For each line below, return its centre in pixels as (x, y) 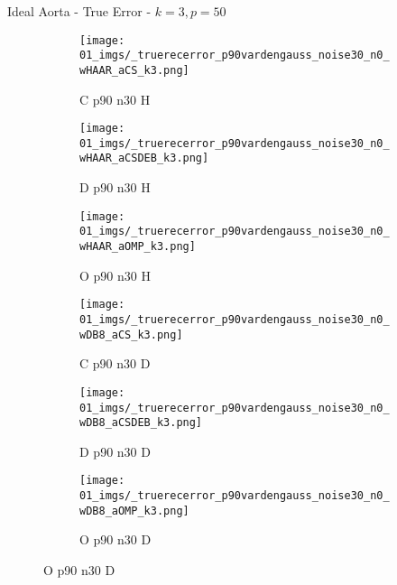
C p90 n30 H (115, 99)
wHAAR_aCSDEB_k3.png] (144, 158)
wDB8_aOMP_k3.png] (134, 511)
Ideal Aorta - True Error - (79, 11)
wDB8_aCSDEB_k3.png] (141, 423)
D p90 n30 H (115, 187)
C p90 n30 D (115, 363)
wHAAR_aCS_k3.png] (134, 70)
